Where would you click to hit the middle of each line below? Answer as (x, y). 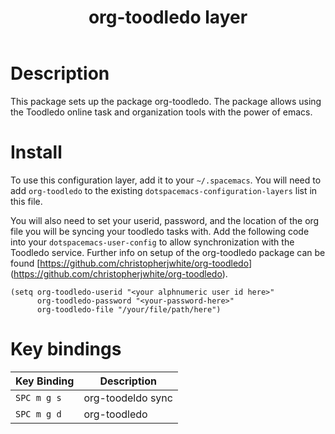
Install (36, 152)
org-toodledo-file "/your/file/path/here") (129, 309)
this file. (26, 201)
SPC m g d (38, 414)
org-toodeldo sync (128, 398)
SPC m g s (38, 397)
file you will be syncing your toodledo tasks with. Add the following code (160, 231)
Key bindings (66, 349)
